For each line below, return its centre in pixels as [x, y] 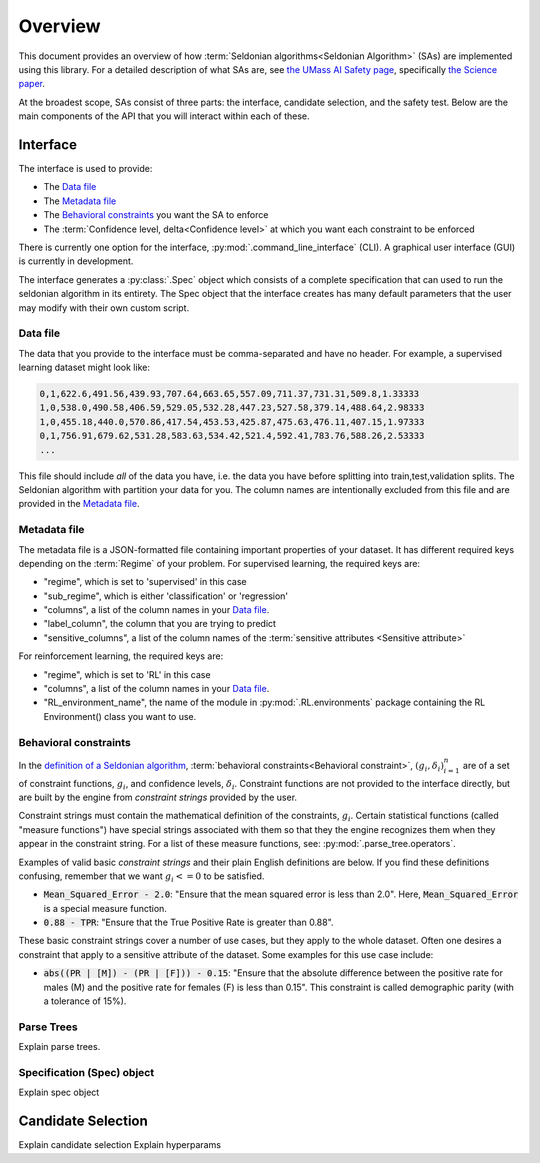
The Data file [70, 187]
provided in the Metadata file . [79, 504]
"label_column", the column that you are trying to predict [160, 624]
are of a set [486, 765]
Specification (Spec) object [86, 1072]
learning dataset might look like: [84, 367]
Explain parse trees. [59, 1047]
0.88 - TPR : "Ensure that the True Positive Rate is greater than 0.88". [188, 922]
